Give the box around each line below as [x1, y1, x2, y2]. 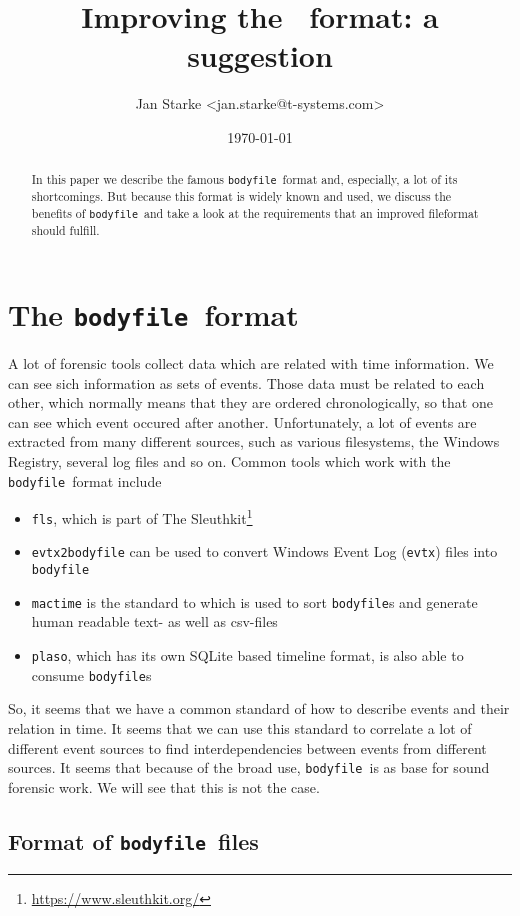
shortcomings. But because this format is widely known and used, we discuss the [31, 188, 452, 205]
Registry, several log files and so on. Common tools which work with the [8, 450, 451, 471]
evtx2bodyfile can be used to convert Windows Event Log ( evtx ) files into [31, 541, 498, 562]
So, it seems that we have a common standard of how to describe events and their [8, 698, 510, 719]
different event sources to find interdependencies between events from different [8, 737, 487, 758]
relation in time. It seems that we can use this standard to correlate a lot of [8, 717, 472, 738]
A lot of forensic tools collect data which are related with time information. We [8, 352, 494, 373]
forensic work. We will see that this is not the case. [8, 776, 320, 797]
